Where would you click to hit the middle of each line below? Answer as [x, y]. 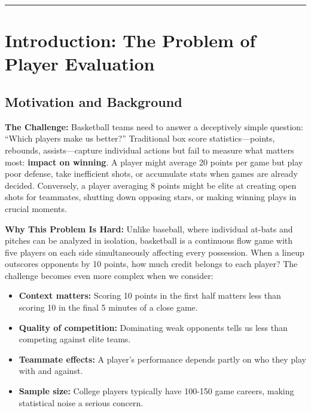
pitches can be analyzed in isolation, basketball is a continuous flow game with [149, 240]
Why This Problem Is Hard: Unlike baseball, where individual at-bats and [149, 228]
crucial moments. [36, 208]
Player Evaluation [80, 64]
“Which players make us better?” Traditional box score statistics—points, [140, 138]
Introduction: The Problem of [130, 40]
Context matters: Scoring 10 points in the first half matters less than [150, 295]
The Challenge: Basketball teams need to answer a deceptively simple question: [154, 126]
